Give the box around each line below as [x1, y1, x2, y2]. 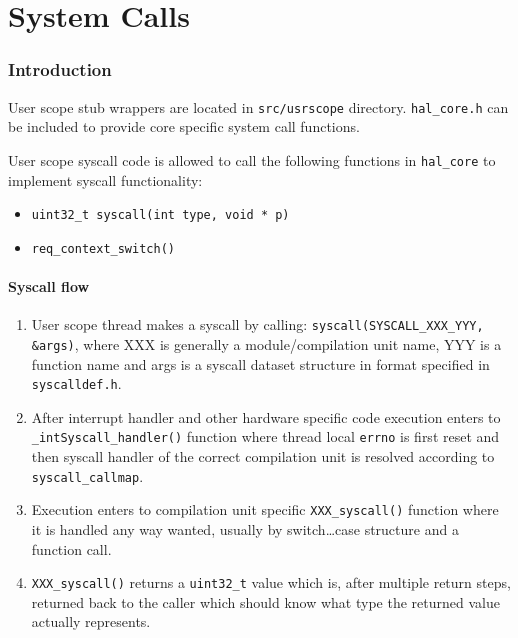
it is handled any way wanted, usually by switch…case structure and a [31, 518, 459, 539]
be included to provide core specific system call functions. [8, 116, 360, 137]
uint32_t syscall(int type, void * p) [31, 208, 290, 223]
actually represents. [31, 611, 151, 632]
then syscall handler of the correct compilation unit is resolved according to [31, 446, 495, 467]
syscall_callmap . [31, 465, 144, 486]
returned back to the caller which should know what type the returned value [31, 591, 500, 612]
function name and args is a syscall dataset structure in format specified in [31, 353, 490, 374]
